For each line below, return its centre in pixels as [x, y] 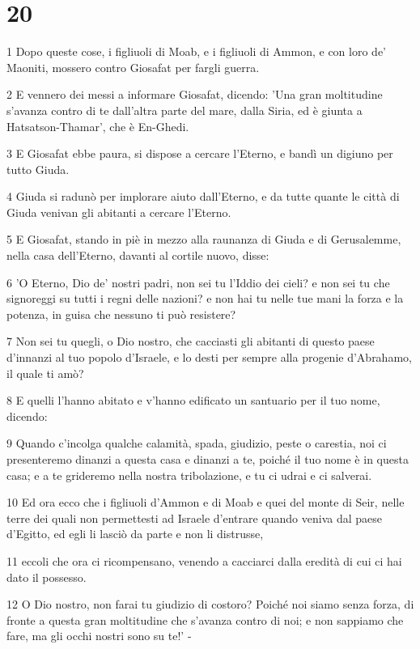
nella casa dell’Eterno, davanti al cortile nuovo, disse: [138, 255]
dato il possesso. [47, 577]
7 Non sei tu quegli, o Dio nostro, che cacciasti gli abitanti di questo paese [191, 341]
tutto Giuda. [38, 169]
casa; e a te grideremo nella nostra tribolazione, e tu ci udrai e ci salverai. [189, 475]
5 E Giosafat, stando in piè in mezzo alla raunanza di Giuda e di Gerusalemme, [204, 239]
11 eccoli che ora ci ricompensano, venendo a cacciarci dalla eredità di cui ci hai [204, 560]
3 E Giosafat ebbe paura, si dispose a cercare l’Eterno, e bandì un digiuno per [200, 153]
